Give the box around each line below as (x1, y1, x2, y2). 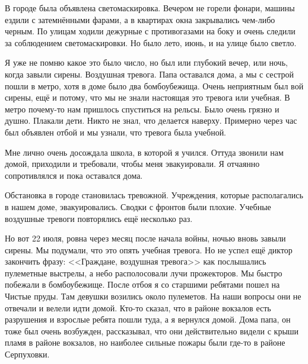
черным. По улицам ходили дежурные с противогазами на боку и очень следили (5, 25, 296, 37)
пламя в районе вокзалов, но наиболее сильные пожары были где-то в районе (5, 336, 285, 349)
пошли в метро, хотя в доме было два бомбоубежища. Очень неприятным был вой (5, 79, 304, 92)
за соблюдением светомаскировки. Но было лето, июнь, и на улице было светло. (5, 36, 297, 49)
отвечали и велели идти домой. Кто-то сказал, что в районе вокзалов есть (5, 301, 271, 314)
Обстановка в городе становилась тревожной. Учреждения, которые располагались (5, 189, 303, 201)
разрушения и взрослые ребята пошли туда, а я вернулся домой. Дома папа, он (5, 313, 291, 326)
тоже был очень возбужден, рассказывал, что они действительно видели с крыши (5, 324, 299, 337)
